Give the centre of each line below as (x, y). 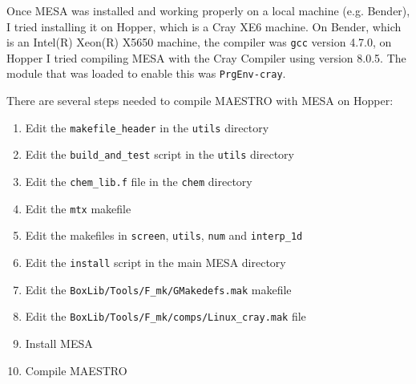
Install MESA (59, 343)
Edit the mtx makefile (78, 208)
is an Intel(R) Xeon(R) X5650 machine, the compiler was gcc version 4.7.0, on (199, 42)
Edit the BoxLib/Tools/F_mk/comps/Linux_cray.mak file (166, 316)
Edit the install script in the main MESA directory (155, 262)
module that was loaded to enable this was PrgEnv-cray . (146, 73)
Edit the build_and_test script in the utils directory (160, 154)
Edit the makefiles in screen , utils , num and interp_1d (164, 235)
